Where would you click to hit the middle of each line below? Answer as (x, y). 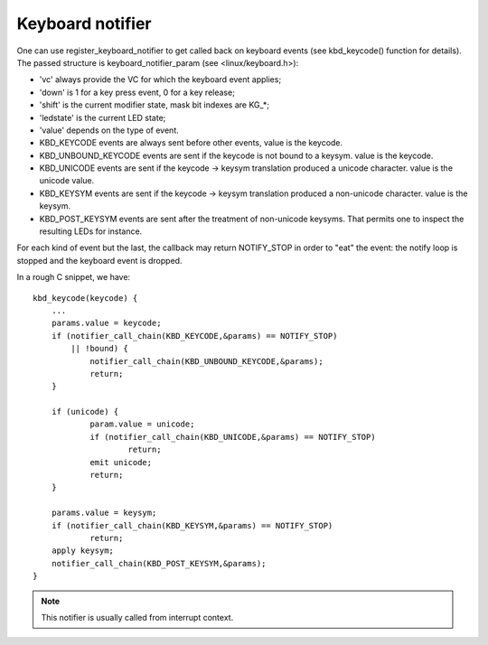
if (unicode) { (85, 412)
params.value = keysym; (104, 513)
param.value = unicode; (142, 424)
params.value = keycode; (106, 323)
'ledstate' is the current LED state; (103, 117)
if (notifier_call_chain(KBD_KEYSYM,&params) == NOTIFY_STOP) (192, 525)
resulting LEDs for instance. (91, 231)
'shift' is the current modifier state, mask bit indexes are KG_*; (155, 105)
